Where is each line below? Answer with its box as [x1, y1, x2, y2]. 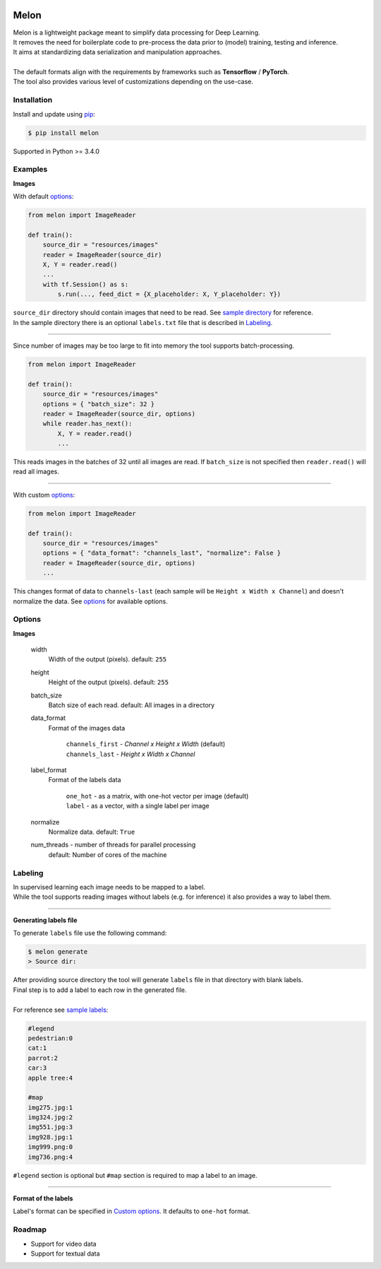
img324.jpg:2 [28, 1114, 73, 1121]
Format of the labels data [48, 776, 121, 784]
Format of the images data [48, 724, 126, 732]
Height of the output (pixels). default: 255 [48, 678, 169, 687]
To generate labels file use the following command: [13, 929, 167, 938]
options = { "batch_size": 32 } [42, 400, 155, 408]
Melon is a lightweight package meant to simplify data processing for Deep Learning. [13, 28, 260, 37]
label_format [30, 766, 67, 774]
